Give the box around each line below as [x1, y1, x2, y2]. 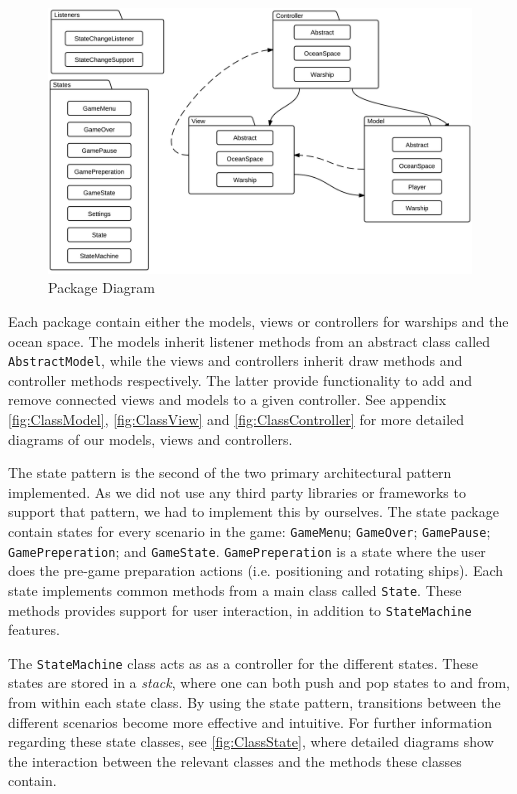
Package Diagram [48, 277, 155, 298]
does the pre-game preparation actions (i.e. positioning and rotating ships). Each [8, 560, 504, 581]
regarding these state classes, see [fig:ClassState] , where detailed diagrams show [8, 731, 494, 752]
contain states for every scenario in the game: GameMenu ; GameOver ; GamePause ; [8, 521, 491, 542]
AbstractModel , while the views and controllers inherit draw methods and [8, 350, 463, 371]
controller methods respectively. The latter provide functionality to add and [8, 369, 472, 390]
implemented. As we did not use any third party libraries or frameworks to [8, 481, 466, 502]
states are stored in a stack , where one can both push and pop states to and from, [8, 672, 510, 693]
